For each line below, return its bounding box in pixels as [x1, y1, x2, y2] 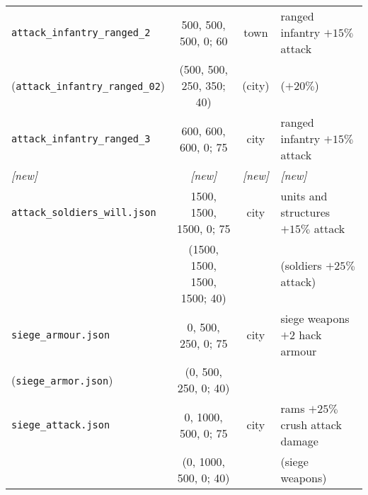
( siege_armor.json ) [11, 371, 113, 388]
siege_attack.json [11, 419, 110, 431]
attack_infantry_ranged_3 [11, 132, 151, 144]
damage [280, 433, 318, 449]
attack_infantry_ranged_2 [11, 26, 151, 38]
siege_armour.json [11, 329, 110, 341]
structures [280, 204, 330, 220]
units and [280, 188, 328, 204]
